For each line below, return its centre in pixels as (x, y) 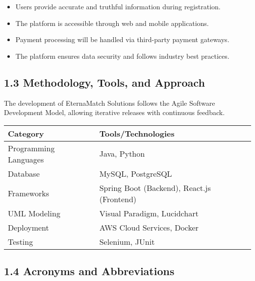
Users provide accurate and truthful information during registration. (118, 6)
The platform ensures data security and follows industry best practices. (122, 56)
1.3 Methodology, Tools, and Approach (104, 82)
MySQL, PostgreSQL (136, 173)
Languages (26, 159)
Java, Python (122, 154)
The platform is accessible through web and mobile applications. (112, 23)
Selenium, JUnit (127, 241)
